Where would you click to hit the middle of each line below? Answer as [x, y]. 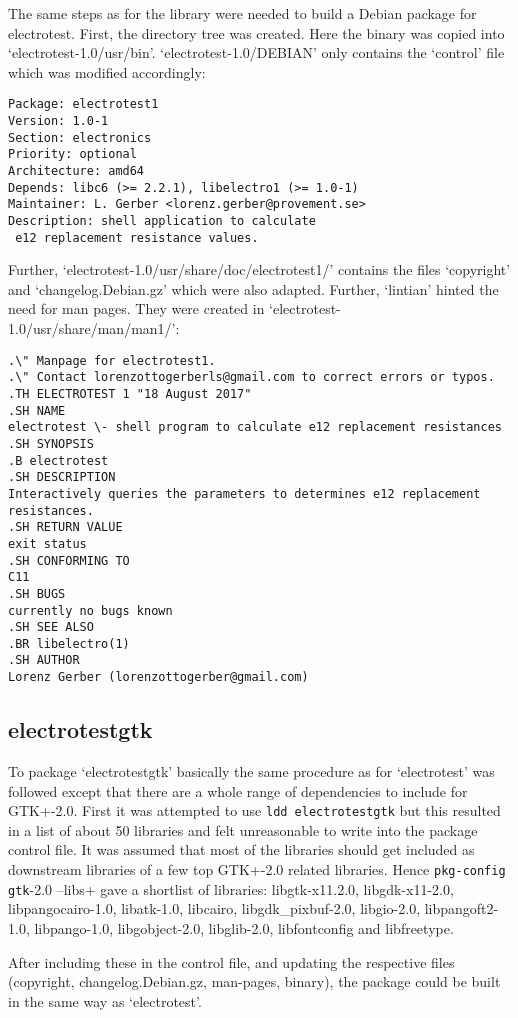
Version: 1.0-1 [58, 121]
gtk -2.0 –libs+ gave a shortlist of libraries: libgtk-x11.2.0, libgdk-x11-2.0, [231, 888]
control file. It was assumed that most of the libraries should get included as [241, 849]
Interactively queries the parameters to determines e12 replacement [244, 493]
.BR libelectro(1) [69, 643]
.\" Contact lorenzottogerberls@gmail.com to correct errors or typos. [251, 377]
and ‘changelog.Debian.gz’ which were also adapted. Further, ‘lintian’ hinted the [253, 288]
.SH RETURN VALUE [65, 527]
